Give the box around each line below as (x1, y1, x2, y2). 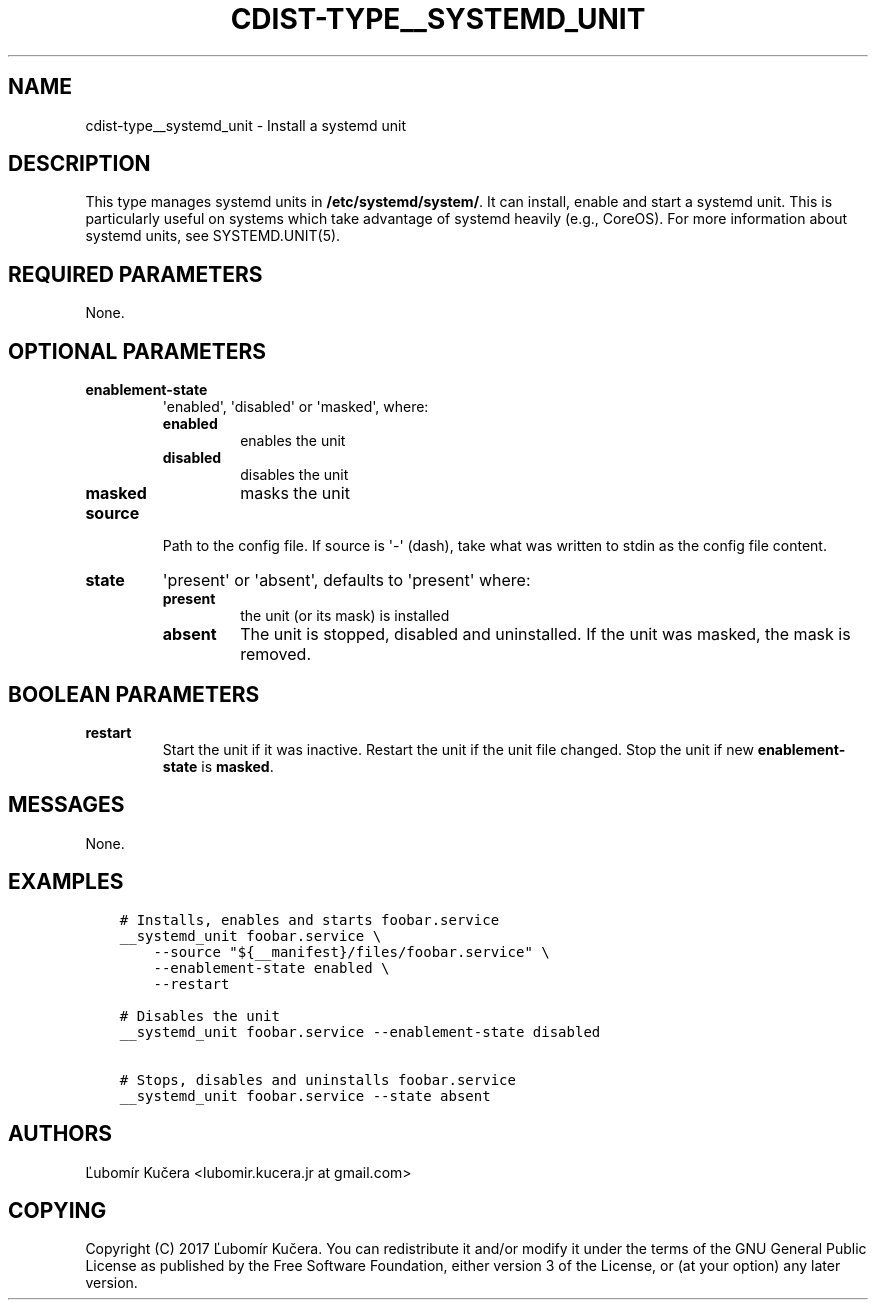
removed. (240, 644, 311, 665)
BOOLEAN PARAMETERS (8, 681, 260, 707)
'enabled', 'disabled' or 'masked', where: (162, 398, 429, 416)
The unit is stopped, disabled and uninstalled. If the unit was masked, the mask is (240, 624, 851, 645)
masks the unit (240, 483, 350, 504)
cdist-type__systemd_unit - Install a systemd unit (85, 116, 407, 134)
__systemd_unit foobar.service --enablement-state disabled (119, 1023, 601, 1040)
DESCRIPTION (8, 151, 151, 177)
